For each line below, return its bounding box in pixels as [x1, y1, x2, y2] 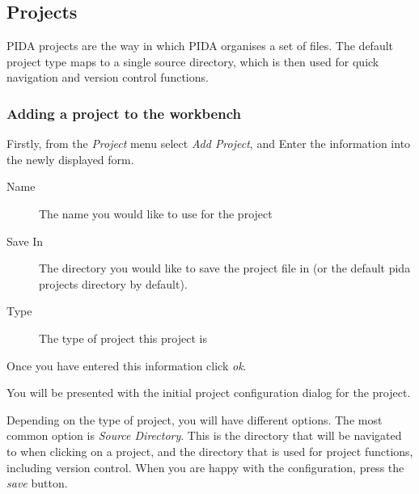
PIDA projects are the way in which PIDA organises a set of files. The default [6, 37, 394, 54]
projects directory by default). [39, 275, 188, 292]
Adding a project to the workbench [6, 103, 241, 123]
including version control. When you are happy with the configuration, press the [6, 458, 404, 475]
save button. [6, 475, 68, 492]
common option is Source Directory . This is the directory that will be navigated [6, 427, 402, 444]
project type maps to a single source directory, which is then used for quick [6, 53, 379, 70]
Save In [6, 232, 44, 249]
